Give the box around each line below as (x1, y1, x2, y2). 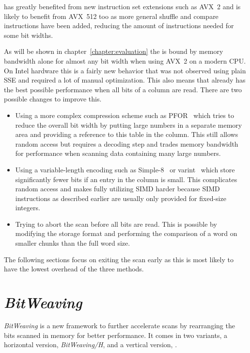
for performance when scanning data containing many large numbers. (15, 148, 221, 158)
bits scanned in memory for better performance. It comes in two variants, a (4, 330, 227, 340)
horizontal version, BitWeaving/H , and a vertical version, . (4, 339, 177, 350)
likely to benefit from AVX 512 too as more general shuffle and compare (4, 11, 219, 21)
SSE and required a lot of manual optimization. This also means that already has (4, 75, 246, 85)
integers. (15, 202, 40, 213)
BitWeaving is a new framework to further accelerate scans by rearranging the (4, 320, 235, 330)
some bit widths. (4, 30, 53, 40)
